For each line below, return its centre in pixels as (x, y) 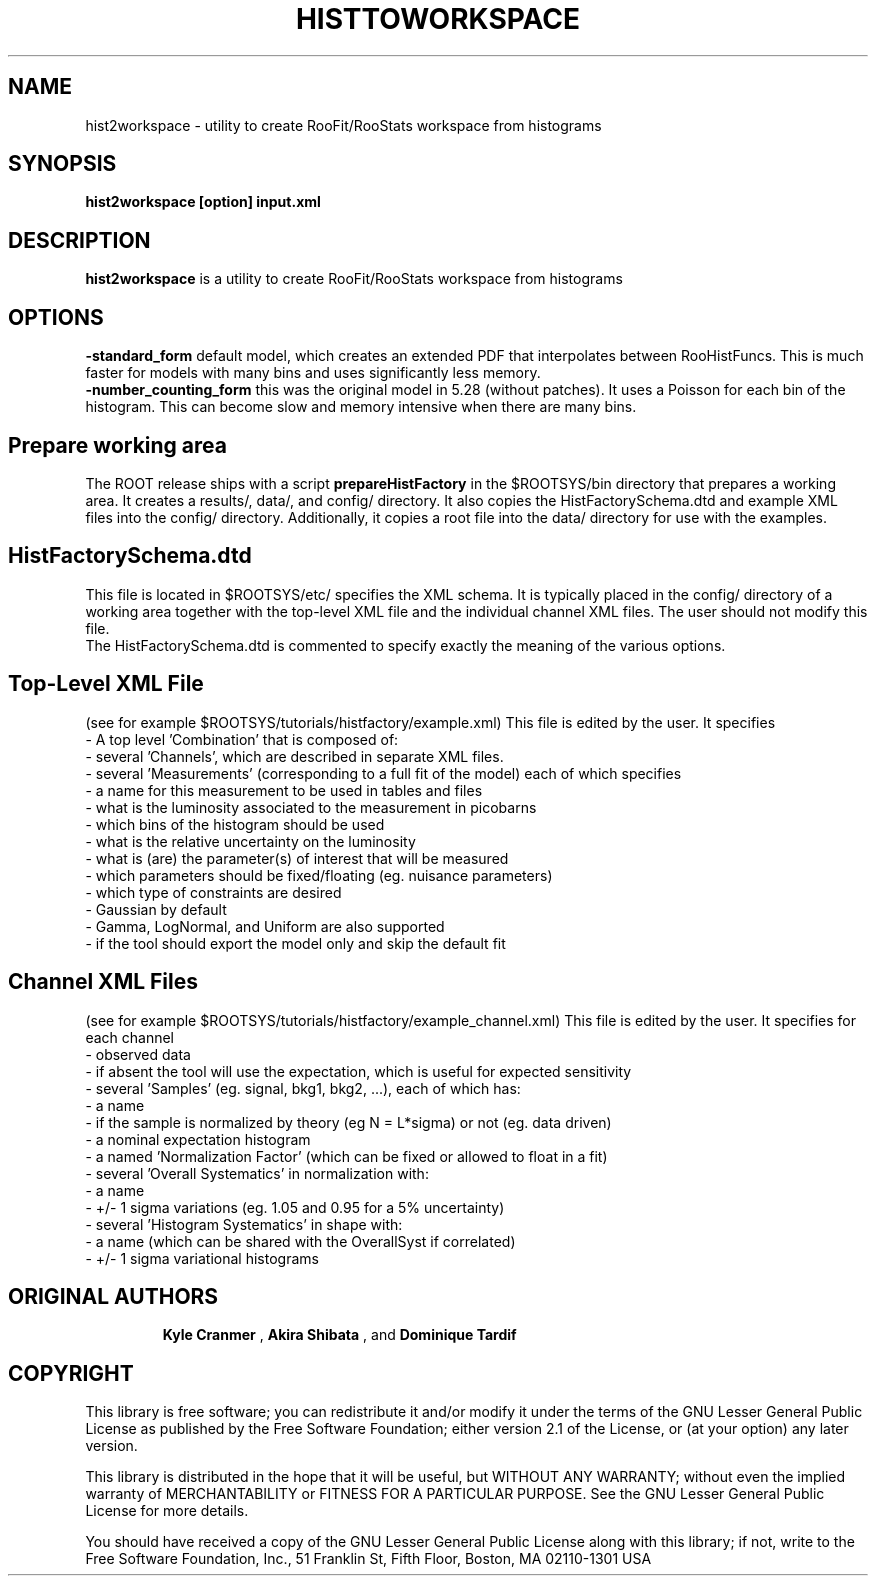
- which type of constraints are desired (213, 892)
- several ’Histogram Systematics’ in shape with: (244, 1224)
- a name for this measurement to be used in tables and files (284, 790)
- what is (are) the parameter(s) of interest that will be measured (297, 858)
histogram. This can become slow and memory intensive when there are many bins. (361, 407)
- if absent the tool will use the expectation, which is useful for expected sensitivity (358, 1071)
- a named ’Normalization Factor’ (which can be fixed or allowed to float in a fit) (346, 1156)
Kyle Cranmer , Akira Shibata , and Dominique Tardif (339, 1335)
